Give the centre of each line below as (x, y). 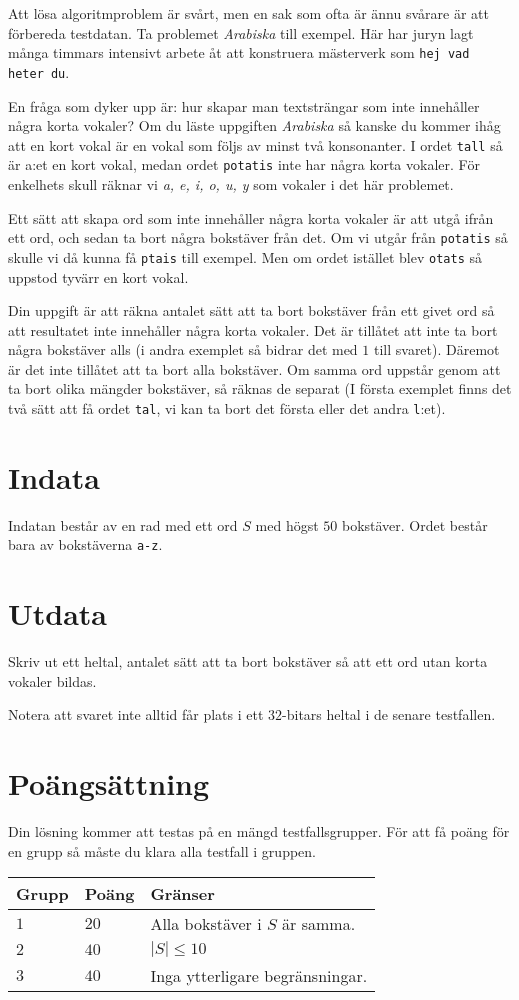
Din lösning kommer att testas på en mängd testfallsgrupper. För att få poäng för (259, 831)
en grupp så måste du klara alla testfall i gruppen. (162, 850)
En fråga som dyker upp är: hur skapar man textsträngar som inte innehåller (244, 105)
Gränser (182, 894)
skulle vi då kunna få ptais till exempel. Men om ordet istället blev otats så (245, 256)
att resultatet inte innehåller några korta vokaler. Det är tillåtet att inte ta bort (253, 329)
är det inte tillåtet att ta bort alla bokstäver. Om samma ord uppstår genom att (254, 368)
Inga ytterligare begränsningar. (259, 976)
